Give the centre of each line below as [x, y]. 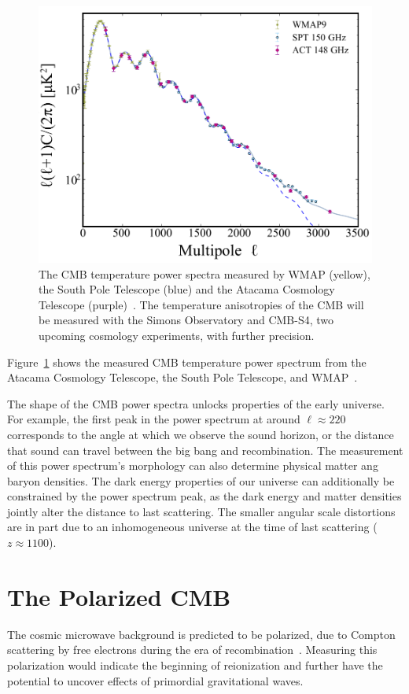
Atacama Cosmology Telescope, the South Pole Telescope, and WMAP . [182, 377]
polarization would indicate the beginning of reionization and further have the [195, 664]
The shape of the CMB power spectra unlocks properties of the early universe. [196, 403]
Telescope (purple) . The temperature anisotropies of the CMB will [201, 304]
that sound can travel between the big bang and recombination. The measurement [205, 450]
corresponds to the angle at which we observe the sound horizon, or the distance [201, 434]
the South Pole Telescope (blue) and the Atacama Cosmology [187, 289]
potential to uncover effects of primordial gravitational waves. [155, 680]
